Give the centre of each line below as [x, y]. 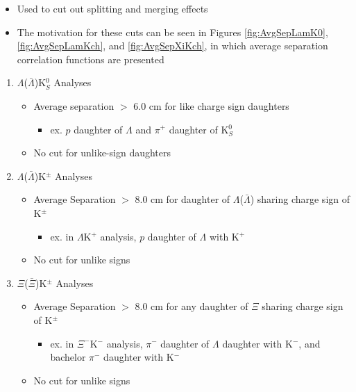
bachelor [68, 357]
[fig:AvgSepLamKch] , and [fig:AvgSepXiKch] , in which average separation [172, 46]
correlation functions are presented [91, 59]
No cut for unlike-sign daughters [102, 153]
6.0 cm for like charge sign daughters [211, 105]
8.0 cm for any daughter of [192, 306]
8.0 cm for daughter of [183, 199]
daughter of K [199, 129]
